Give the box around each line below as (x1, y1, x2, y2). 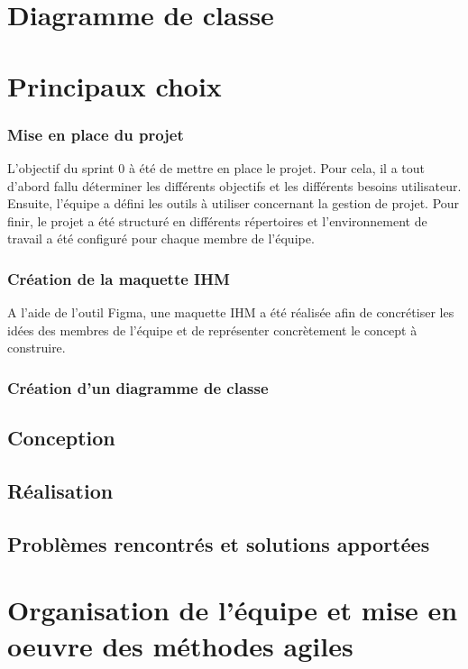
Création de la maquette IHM (7, 267, 230, 289)
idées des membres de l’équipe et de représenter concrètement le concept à (7, 320, 418, 339)
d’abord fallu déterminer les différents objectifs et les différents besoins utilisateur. (7, 176, 462, 195)
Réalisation (7, 476, 114, 504)
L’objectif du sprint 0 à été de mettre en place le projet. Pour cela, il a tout (7, 158, 425, 177)
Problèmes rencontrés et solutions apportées (7, 529, 430, 557)
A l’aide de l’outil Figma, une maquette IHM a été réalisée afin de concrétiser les (7, 303, 454, 322)
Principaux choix (7, 67, 222, 104)
